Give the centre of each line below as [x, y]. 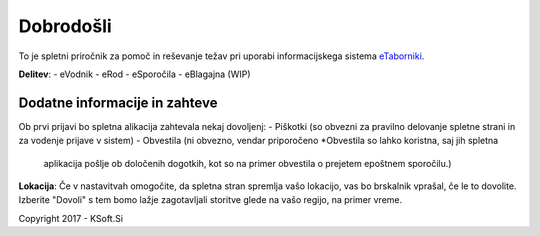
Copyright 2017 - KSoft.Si [71, 218]
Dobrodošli [65, 26]
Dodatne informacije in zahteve [118, 102]
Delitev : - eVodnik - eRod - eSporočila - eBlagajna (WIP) [134, 74]
